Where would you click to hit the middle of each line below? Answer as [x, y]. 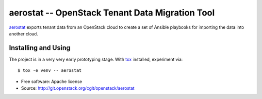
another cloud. [24, 33]
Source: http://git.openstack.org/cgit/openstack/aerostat [78, 88]
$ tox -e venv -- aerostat [50, 71]
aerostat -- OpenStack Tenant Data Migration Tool [112, 13]
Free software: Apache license [52, 81]
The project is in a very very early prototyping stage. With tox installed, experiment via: [96, 59]
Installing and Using [40, 48]
